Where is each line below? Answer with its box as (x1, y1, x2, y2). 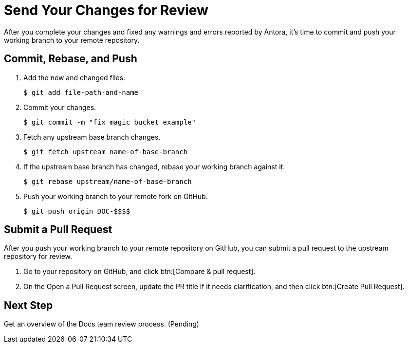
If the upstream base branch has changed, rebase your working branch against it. (23, 162, 285, 171)
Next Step (4, 299, 53, 311)
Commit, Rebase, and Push (4, 53, 137, 65)
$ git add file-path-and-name (23, 88, 139, 96)
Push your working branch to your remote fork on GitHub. (23, 192, 208, 201)
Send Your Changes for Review (4, 2, 208, 18)
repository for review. (4, 252, 73, 261)
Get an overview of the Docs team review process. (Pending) (4, 320, 199, 329)
